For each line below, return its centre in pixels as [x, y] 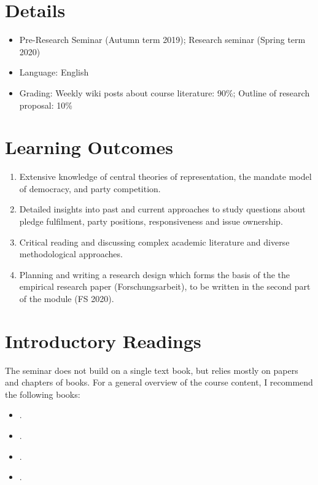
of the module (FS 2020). [67, 298]
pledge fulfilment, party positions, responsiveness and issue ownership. [151, 221]
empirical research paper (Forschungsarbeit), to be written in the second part [165, 286]
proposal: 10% [46, 105]
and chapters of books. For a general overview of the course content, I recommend [159, 382]
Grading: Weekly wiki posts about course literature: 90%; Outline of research [165, 92]
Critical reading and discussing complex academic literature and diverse [154, 242]
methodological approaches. [71, 254]
